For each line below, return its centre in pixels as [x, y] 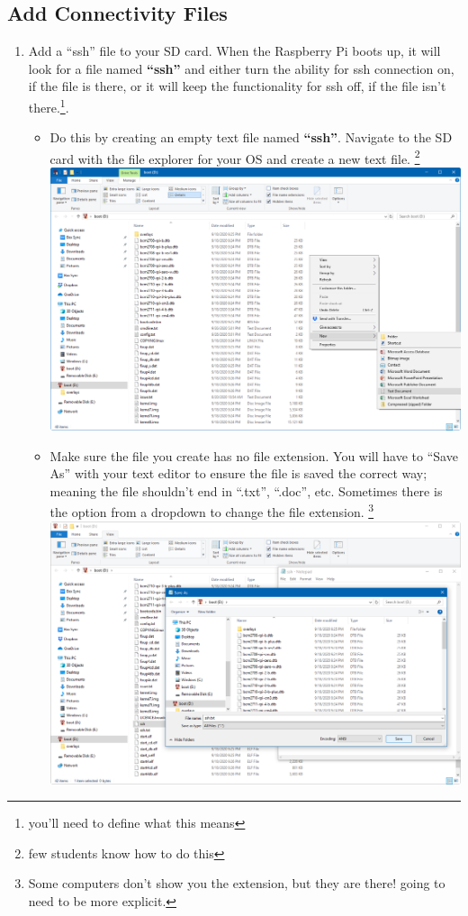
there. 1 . [49, 105]
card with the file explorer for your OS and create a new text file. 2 [235, 157]
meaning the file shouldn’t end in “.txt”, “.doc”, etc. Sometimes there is [246, 490]
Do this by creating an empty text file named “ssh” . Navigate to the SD [251, 137]
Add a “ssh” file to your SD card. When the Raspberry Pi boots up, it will [234, 51]
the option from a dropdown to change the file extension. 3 [212, 511]
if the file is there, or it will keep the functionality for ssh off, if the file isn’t [237, 86]
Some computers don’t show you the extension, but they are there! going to [237, 883]
